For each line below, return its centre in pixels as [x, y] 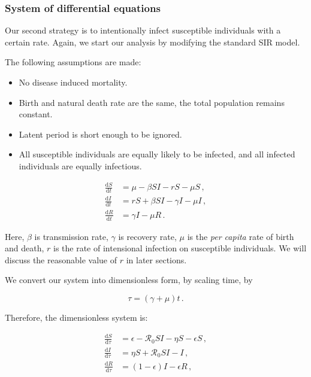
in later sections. [156, 259]
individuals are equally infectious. [80, 165]
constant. [36, 114]
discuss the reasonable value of [61, 259]
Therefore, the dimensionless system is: [76, 317]
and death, [25, 248]
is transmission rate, [71, 236]
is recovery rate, [147, 236]
